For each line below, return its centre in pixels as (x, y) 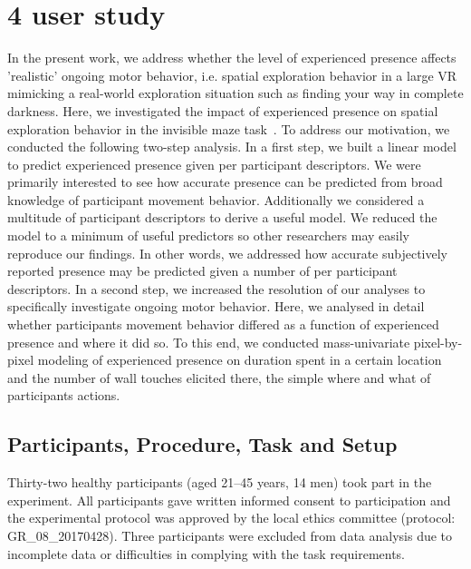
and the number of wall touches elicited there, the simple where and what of (219, 377)
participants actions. (64, 395)
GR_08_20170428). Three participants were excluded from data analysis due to (230, 535)
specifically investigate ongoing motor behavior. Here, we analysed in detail (216, 306)
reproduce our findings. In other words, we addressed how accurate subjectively (227, 253)
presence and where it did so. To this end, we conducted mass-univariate (209, 342)
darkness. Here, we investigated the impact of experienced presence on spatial (223, 110)
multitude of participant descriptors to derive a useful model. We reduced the (222, 217)
